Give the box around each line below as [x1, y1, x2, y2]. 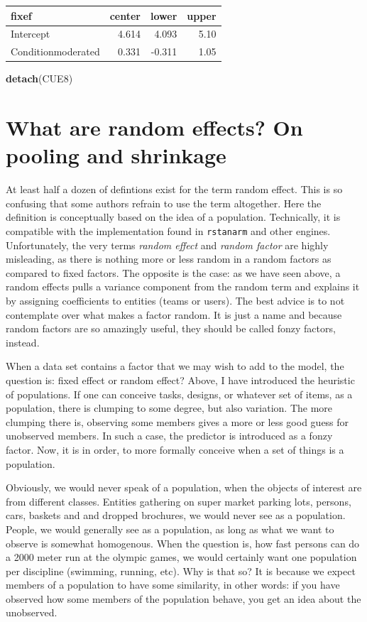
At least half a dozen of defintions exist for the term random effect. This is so [6, 182, 343, 197]
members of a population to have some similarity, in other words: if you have [6, 577, 340, 592]
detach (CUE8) [6, 71, 73, 86]
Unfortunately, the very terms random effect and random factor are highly [6, 237, 329, 252]
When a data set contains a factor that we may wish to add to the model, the [6, 359, 344, 373]
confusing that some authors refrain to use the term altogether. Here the [6, 195, 322, 210]
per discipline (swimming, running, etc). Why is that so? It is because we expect [6, 563, 356, 578]
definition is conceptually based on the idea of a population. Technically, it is [6, 209, 341, 224]
